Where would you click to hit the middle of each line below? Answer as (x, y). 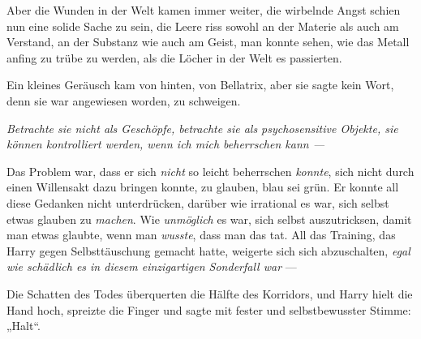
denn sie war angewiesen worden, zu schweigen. (124, 100)
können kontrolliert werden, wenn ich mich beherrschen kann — (165, 144)
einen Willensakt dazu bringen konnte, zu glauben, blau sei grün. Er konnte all (203, 187)
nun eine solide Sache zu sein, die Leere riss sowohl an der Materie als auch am (203, 26)
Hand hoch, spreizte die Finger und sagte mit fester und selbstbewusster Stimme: (209, 309)
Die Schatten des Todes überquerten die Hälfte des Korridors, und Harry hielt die (210, 293)
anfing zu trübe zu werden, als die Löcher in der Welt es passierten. (174, 57)
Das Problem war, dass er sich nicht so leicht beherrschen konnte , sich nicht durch (210, 171)
